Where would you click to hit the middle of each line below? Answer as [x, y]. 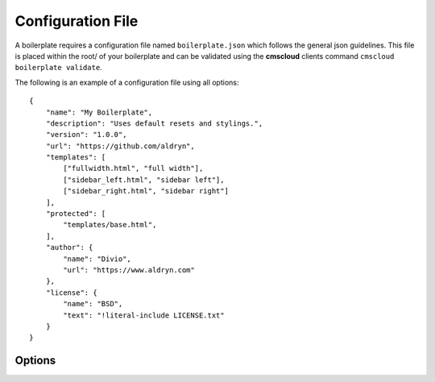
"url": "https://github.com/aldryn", [120, 146]
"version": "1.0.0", [86, 135]
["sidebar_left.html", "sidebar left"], [144, 180]
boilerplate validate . [58, 68]
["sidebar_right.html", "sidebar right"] [146, 191]
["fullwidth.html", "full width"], [133, 168]
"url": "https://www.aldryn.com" [129, 270]
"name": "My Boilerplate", [99, 112]
